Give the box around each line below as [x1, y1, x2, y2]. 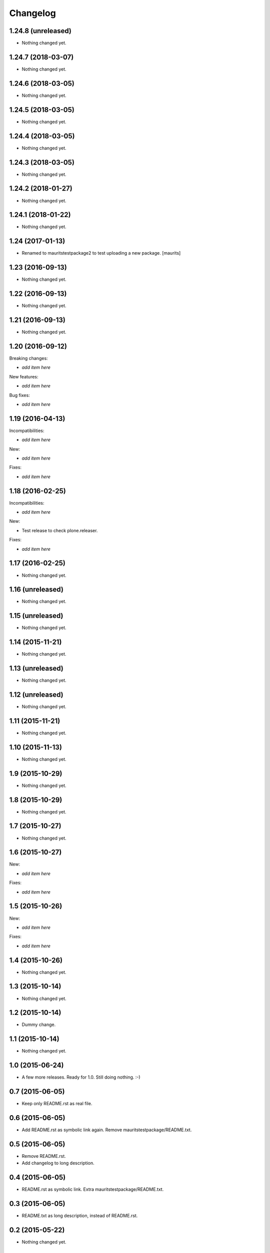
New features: [9, 373, 38, 379]
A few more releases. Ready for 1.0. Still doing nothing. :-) [21, 1074, 140, 1080]
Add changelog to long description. [21, 1160, 94, 1166]
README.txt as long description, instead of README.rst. [21, 1213, 138, 1219]
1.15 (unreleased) [9, 611, 63, 620]
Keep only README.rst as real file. [21, 1101, 92, 1107]
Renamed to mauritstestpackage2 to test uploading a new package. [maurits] [21, 250, 181, 256]
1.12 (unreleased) [9, 690, 63, 699]
